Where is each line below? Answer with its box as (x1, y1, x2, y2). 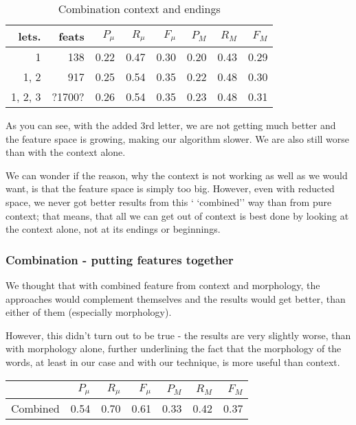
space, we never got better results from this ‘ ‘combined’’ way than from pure (5, 194, 332, 209)
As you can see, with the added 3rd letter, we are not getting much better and (5, 118, 336, 132)
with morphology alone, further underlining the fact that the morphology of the (5, 341, 342, 356)
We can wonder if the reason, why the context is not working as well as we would (5, 168, 348, 182)
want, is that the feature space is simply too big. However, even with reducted (5, 181, 335, 196)
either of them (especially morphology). (5, 305, 172, 319)
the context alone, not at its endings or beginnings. (5, 222, 221, 236)
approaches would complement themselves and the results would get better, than (5, 291, 346, 306)
